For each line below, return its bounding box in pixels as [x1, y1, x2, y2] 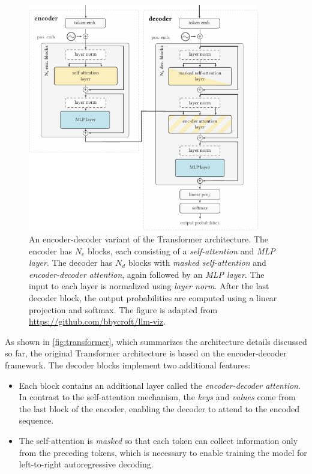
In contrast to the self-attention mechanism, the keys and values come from [19, 391, 296, 403]
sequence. [19, 414, 54, 427]
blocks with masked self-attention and [128, 256, 266, 269]
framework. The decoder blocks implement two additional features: [5, 358, 251, 371]
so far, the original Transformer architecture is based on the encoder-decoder [5, 347, 287, 359]
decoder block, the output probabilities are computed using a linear [29, 291, 277, 304]
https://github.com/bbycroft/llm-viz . [29, 315, 166, 328]
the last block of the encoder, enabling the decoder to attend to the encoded [19, 402, 300, 415]
